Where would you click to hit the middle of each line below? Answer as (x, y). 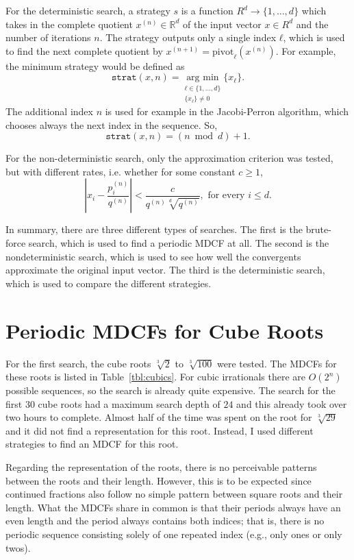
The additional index (49, 111)
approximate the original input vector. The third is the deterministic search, (165, 270)
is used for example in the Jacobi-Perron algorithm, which (227, 111)
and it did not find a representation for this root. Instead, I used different (160, 430)
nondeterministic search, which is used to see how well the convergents (153, 256)
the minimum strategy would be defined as (95, 65)
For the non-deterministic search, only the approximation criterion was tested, (169, 158)
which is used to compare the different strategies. (109, 283)
